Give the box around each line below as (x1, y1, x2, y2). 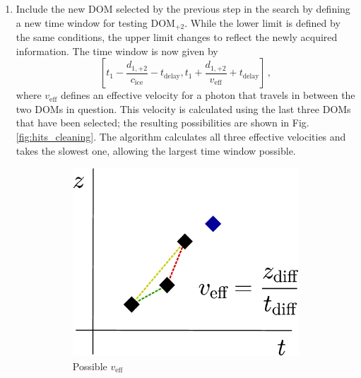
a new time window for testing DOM (16, 15, 175, 30)
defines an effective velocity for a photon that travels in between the (60, 88, 355, 102)
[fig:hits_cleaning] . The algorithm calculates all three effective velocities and (16, 129, 346, 144)
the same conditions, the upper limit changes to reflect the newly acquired (16, 30, 338, 45)
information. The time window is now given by (16, 43, 218, 58)
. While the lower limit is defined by (184, 15, 341, 30)
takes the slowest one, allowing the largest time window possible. (16, 143, 296, 158)
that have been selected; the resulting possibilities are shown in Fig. (16, 115, 309, 130)
